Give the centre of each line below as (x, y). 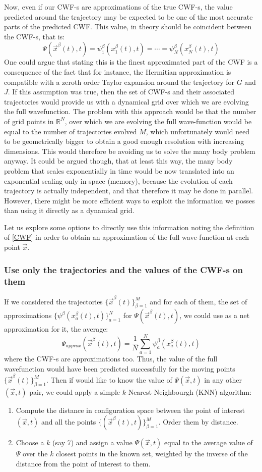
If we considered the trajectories (53, 301)
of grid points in (29, 121)
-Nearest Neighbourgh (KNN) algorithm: (189, 391)
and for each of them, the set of (199, 301)
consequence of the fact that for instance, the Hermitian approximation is (118, 71)
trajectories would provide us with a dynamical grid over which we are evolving (126, 101)
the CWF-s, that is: (35, 36)
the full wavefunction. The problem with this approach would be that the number (130, 111)
